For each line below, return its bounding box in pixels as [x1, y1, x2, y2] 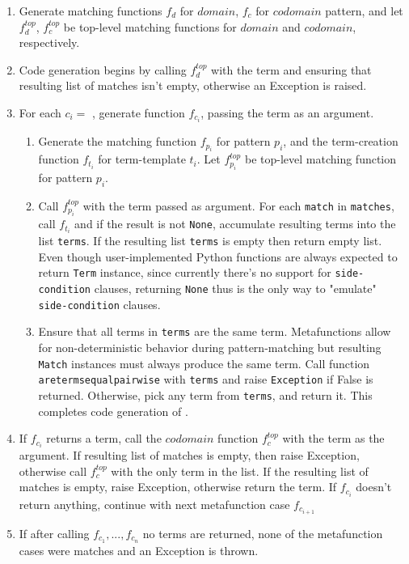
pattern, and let [325, 2, 403, 19]
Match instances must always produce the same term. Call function [38, 354, 370, 371]
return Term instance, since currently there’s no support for [38, 264, 331, 281]
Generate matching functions [19, 2, 162, 19]
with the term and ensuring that [211, 61, 372, 78]
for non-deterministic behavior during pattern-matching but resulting [38, 339, 382, 356]
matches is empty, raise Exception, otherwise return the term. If [19, 478, 337, 495]
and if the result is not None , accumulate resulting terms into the [74, 215, 396, 232]
